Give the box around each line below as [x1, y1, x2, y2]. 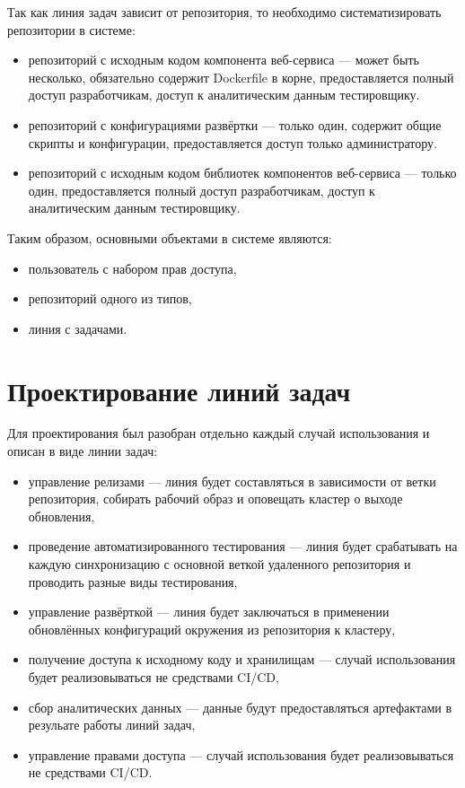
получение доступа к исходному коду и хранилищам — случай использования [28, 650, 456, 669]
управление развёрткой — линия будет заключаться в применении [28, 602, 390, 621]
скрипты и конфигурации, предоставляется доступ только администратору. [28, 133, 437, 152]
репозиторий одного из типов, [28, 289, 192, 308]
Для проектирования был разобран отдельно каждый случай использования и [7, 424, 430, 442]
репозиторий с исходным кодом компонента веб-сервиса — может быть [28, 50, 419, 69]
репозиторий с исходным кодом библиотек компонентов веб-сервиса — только [28, 163, 457, 182]
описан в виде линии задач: [7, 442, 158, 460]
